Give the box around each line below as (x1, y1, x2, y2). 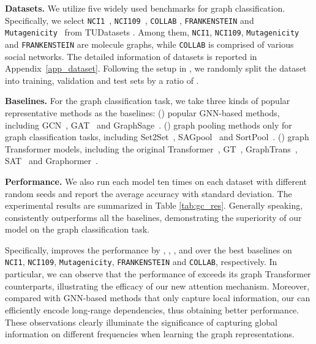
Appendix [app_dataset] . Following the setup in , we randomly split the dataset (5, 62, 307, 75)
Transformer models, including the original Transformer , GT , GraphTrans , (5, 142, 298, 155)
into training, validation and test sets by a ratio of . (5, 73, 199, 86)
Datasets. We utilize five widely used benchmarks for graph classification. (5, 2, 285, 14)
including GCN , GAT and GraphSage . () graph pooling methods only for (5, 118, 292, 131)
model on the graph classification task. (5, 223, 149, 236)
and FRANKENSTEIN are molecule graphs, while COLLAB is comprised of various (5, 37, 294, 50)
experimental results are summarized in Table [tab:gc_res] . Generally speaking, (5, 199, 303, 212)
